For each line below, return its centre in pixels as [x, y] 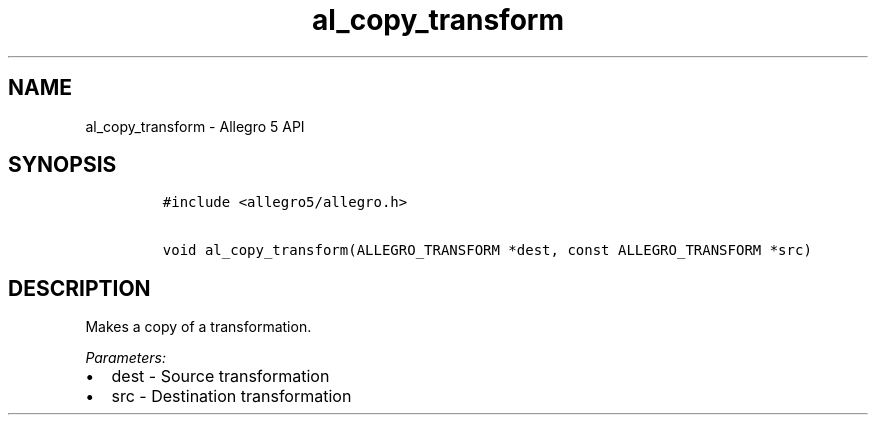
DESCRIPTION [79, 288]
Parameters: [126, 358]
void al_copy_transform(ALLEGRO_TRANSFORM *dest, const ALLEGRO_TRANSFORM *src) [487, 250]
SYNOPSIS [62, 165]
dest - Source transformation [220, 376]
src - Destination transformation [231, 396]
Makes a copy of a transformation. [198, 327]
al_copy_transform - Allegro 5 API [195, 126]
